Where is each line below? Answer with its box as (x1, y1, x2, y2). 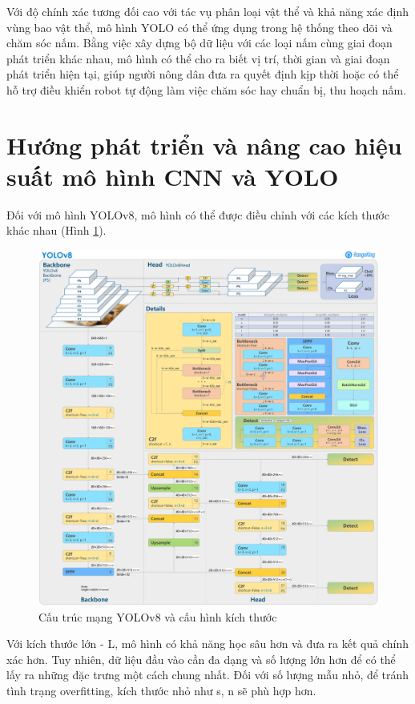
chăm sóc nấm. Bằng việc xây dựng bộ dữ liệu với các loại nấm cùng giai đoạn (6, 34, 393, 51)
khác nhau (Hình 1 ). (6, 222, 107, 239)
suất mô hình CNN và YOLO (6, 159, 339, 192)
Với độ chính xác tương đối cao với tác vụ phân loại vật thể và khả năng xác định (6, 3, 409, 19)
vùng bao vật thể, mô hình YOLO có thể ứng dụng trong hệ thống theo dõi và (6, 18, 393, 35)
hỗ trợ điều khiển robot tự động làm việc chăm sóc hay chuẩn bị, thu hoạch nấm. (6, 81, 407, 98)
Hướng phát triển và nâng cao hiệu (6, 128, 402, 161)
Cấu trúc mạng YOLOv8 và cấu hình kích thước (38, 608, 277, 625)
